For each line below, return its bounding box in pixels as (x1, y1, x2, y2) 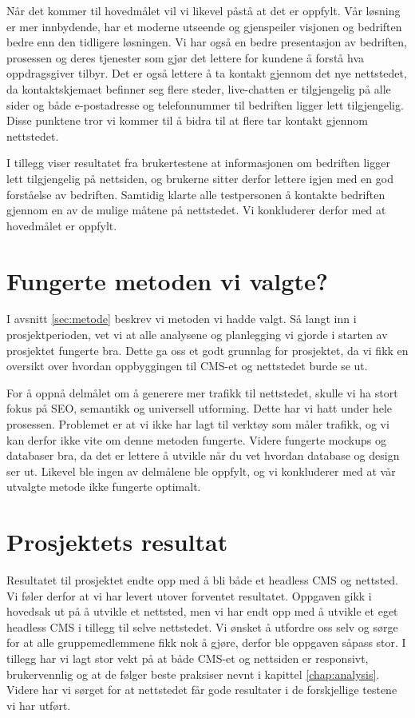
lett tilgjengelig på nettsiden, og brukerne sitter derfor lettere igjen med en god (6, 170, 393, 186)
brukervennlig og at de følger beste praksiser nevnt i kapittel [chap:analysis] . (6, 665, 380, 682)
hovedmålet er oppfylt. (6, 217, 117, 233)
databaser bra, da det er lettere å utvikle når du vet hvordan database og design (6, 447, 400, 464)
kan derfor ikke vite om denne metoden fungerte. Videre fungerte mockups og (6, 431, 386, 448)
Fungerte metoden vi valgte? (6, 264, 328, 297)
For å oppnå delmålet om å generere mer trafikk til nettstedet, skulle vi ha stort (6, 384, 398, 401)
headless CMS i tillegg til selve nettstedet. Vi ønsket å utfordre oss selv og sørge (6, 618, 398, 635)
